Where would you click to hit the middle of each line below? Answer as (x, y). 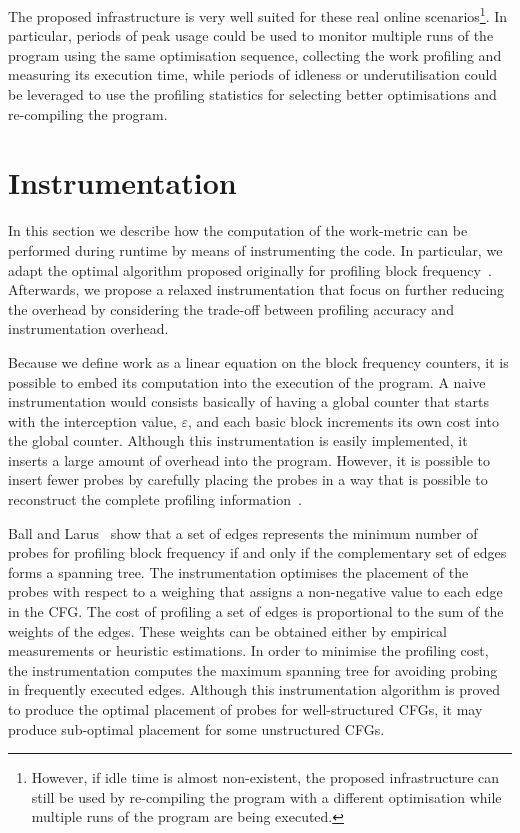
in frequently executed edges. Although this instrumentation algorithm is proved (254, 689)
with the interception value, (92, 420)
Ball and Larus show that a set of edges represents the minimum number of (243, 532)
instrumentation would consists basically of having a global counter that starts (248, 401)
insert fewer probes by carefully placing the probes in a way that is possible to (248, 479)
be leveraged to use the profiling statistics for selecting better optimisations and (252, 94)
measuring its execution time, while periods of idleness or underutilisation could (253, 74)
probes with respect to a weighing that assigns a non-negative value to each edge (255, 591)
